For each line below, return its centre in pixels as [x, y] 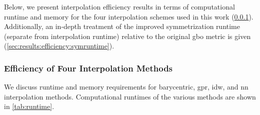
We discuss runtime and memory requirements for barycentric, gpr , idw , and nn [126, 87]
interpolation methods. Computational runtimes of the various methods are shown [130, 96]
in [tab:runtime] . [29, 106]
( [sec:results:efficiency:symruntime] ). [59, 46]
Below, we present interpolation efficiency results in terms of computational [119, 6]
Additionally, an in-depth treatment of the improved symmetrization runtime [122, 26]
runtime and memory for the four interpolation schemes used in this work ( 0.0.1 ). [129, 16]
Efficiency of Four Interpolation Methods [88, 68]
